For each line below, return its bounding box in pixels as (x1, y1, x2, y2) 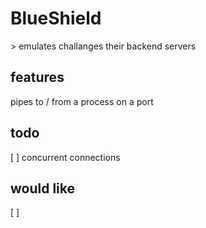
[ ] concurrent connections (10, 151, 121, 163)
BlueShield (10, 7, 102, 30)
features (10, 69, 65, 86)
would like (10, 180, 76, 197)
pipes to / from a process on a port (10, 95, 154, 107)
